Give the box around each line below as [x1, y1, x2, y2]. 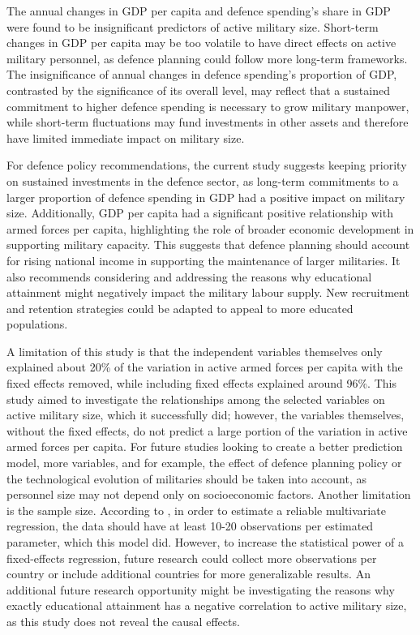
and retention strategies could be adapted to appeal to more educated [6, 299, 354, 316]
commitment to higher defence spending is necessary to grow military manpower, [6, 97, 409, 114]
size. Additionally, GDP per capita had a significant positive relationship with [6, 204, 393, 221]
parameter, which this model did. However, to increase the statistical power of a [6, 534, 405, 550]
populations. [6, 315, 68, 333]
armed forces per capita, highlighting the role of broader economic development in [6, 220, 414, 237]
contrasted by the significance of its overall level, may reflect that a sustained [6, 81, 390, 98]
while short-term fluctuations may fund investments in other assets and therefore [6, 114, 409, 131]
